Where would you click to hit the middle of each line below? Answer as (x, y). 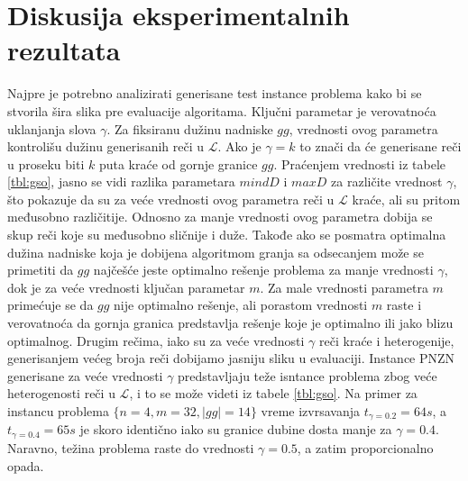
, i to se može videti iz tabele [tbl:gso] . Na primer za (273, 393)
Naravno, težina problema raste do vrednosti (131, 447)
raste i (404, 305)
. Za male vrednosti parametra (344, 287)
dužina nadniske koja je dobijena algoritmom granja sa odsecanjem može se (216, 252)
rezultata (64, 50)
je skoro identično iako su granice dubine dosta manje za (236, 429)
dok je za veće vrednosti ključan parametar (126, 287)
